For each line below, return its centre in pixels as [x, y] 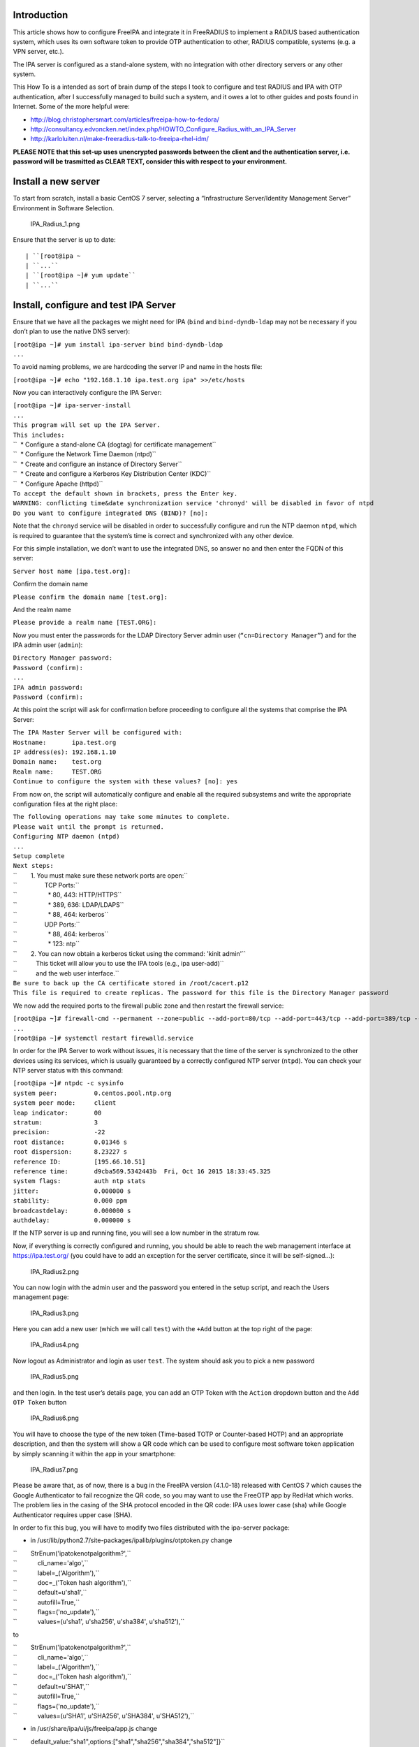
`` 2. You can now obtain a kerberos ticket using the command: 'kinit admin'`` [129, 953]
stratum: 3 [55, 1123]
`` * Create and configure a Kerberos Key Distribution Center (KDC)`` [112, 474]
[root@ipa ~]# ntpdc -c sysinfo [68, 1083]
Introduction [41, 15]
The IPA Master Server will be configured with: [98, 733]
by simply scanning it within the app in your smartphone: [94, 1454]
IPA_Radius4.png [55, 1344]
